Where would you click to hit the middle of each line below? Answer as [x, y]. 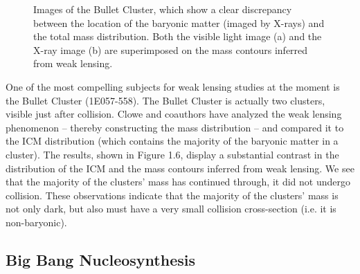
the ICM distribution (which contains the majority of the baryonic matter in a [172, 141]
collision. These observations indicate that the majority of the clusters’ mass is [172, 195]
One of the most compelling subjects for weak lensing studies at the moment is [173, 86]
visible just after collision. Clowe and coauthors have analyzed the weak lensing [174, 114]
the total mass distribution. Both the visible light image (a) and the [178, 36]
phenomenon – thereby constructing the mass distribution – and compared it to [175, 127]
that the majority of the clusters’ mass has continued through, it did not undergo [178, 182]
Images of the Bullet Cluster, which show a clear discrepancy [163, 9]
